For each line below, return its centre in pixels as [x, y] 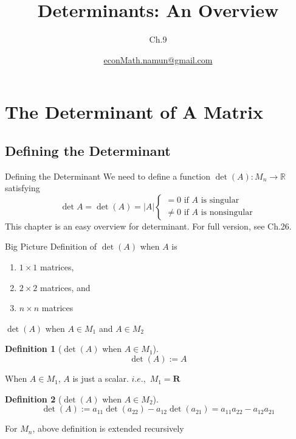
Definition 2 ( [33, 399]
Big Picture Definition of [51, 246]
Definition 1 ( [33, 349]
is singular [220, 201]
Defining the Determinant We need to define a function [108, 176]
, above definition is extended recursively [108, 428]
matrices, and [65, 287]
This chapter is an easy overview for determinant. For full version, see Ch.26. [148, 226]
